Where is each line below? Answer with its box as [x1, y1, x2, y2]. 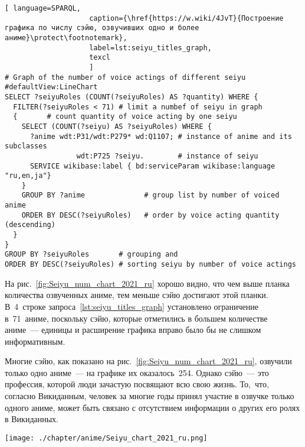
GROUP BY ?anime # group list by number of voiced [21, 191, 280, 200]
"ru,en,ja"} [5, 171, 51, 180]
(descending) [5, 221, 55, 229]
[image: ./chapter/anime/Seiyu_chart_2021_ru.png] [5, 433, 208, 442]
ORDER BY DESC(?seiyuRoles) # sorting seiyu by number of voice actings [5, 260, 296, 269]
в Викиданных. [5, 413, 59, 425]
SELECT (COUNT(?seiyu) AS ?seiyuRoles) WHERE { [21, 122, 212, 131]
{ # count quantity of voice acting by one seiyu [13, 112, 237, 121]
